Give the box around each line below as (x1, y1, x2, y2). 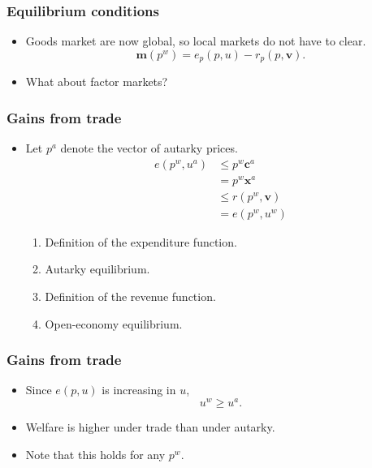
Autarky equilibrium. (45, 260, 150, 277)
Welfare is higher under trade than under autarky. (25, 419, 275, 436)
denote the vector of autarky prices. (60, 140, 238, 157)
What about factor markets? (25, 73, 168, 90)
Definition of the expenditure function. (45, 233, 237, 250)
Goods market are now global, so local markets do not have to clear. (25, 32, 366, 49)
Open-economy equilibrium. (45, 315, 183, 332)
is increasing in (102, 381, 176, 398)
